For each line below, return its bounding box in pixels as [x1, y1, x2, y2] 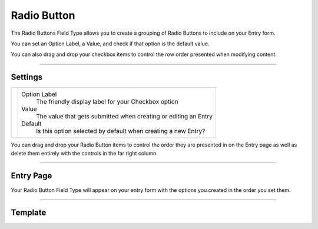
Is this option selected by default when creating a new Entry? [36, 127, 206, 135]
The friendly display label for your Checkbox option [36, 98, 179, 106]
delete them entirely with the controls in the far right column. [11, 150, 158, 157]
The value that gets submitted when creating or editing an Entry [36, 112, 213, 121]
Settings [11, 72, 43, 82]
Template [11, 208, 47, 218]
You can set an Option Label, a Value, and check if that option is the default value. [11, 40, 210, 47]
